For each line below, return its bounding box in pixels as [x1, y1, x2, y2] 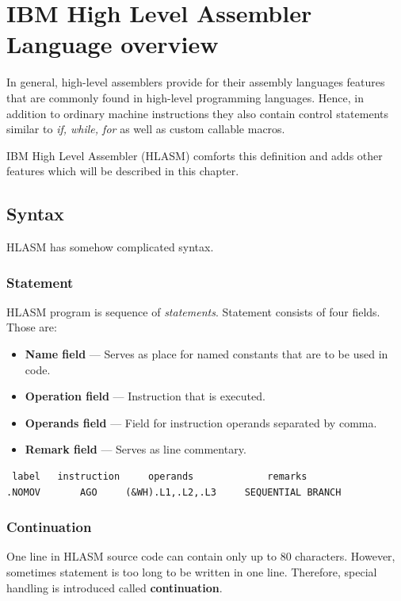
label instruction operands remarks [12, 471, 307, 483]
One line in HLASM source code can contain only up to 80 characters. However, [6, 548, 395, 565]
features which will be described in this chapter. [6, 163, 239, 179]
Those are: [6, 319, 57, 335]
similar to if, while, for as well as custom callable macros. [6, 121, 285, 137]
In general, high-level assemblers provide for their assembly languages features [6, 74, 385, 90]
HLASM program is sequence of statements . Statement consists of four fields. [6, 303, 380, 320]
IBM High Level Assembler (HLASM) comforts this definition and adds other [6, 147, 383, 163]
